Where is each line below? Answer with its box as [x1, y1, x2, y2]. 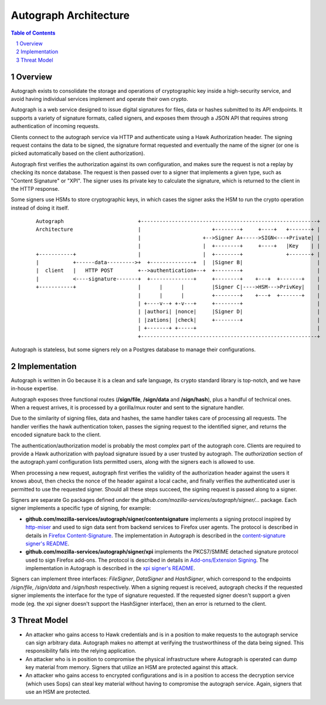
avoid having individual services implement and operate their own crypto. [11, 96, 188, 103]
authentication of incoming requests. [11, 123, 100, 130]
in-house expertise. [11, 385, 58, 392]
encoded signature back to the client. [11, 431, 101, 438]
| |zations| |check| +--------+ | [138, 316, 321, 323]
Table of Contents [11, 29, 56, 36]
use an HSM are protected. [25, 689, 91, 696]
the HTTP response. [11, 185, 60, 192]
